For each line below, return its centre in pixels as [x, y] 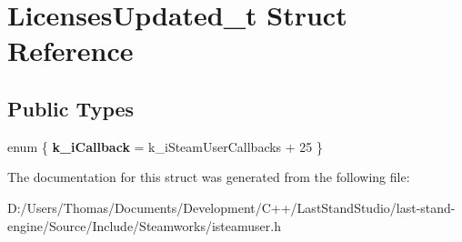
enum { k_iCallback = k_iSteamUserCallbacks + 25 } [166, 146]
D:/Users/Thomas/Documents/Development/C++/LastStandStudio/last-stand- [231, 207]
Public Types [71, 108]
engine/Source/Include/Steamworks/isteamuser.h [144, 225]
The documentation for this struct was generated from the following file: [209, 177]
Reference [70, 50]
